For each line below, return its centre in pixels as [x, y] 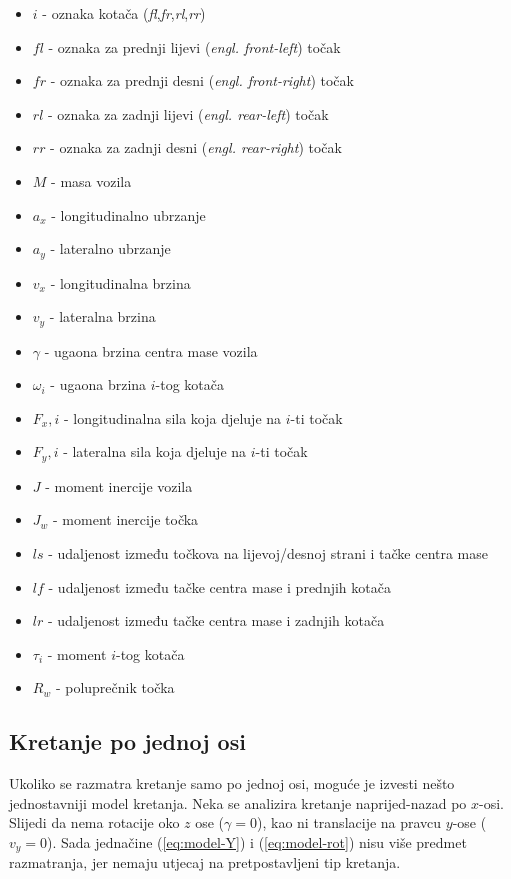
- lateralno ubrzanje [110, 248]
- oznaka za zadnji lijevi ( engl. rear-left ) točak [188, 113]
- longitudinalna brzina [120, 282]
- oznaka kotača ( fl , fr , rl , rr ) [124, 13]
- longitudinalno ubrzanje [128, 214]
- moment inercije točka [126, 519]
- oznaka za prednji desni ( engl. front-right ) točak [202, 80]
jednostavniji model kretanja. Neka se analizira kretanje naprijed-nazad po [238, 802]
